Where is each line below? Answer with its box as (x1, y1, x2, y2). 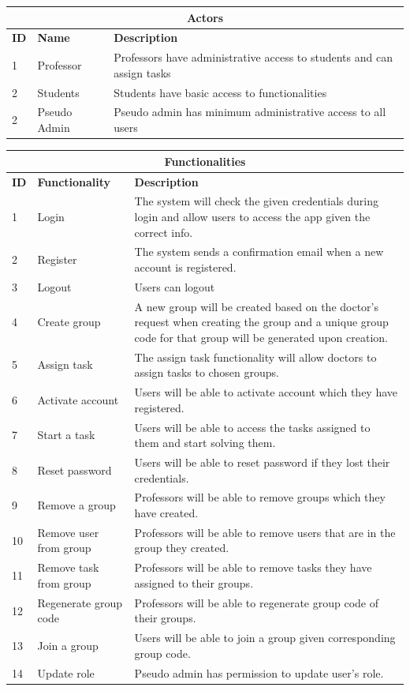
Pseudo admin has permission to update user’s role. (134, 664, 384, 681)
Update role (37, 664, 95, 681)
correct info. (134, 223, 193, 240)
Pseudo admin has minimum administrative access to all (114, 103, 386, 120)
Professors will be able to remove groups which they (134, 489, 386, 505)
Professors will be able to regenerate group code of (134, 594, 378, 610)
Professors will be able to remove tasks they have (134, 559, 372, 576)
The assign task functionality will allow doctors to (134, 348, 377, 365)
